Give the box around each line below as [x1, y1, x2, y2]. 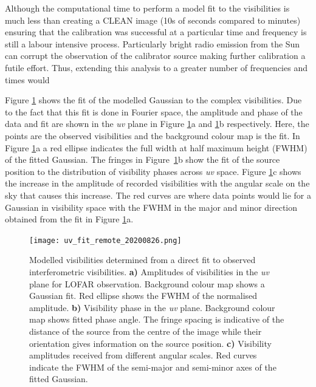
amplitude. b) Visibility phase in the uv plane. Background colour [29, 301, 275, 313]
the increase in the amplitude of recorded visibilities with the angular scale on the [5, 177, 310, 190]
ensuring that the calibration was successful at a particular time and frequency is [5, 26, 307, 38]
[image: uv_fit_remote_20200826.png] [29, 236, 182, 245]
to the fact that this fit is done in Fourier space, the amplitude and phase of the [5, 105, 303, 118]
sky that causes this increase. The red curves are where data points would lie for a [5, 188, 311, 201]
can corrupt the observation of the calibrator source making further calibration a [5, 49, 306, 62]
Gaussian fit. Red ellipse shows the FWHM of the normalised [29, 289, 258, 302]
